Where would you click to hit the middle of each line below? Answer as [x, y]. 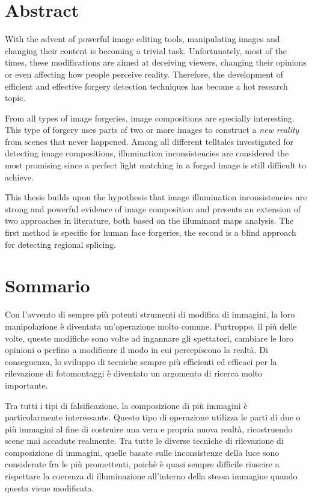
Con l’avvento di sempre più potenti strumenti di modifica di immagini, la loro [150, 314]
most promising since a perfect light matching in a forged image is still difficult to [155, 165]
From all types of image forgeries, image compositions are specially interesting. [150, 118]
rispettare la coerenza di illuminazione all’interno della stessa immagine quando [151, 476]
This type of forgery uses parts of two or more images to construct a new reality [152, 130]
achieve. [19, 177]
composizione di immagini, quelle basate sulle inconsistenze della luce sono [142, 452]
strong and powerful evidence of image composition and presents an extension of [153, 208]
